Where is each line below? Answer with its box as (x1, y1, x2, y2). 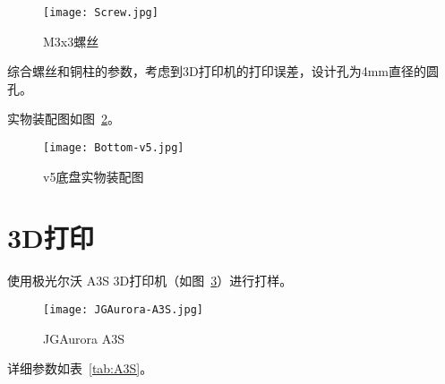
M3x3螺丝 (43, 31, 99, 50)
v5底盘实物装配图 (43, 166, 144, 185)
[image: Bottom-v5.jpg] (43, 141, 184, 155)
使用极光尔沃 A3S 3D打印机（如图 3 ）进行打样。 (7, 271, 293, 290)
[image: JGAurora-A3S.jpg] (43, 303, 203, 316)
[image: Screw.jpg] (43, 6, 158, 19)
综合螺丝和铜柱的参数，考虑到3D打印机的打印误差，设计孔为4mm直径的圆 (7, 62, 440, 81)
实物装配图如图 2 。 (7, 109, 120, 128)
